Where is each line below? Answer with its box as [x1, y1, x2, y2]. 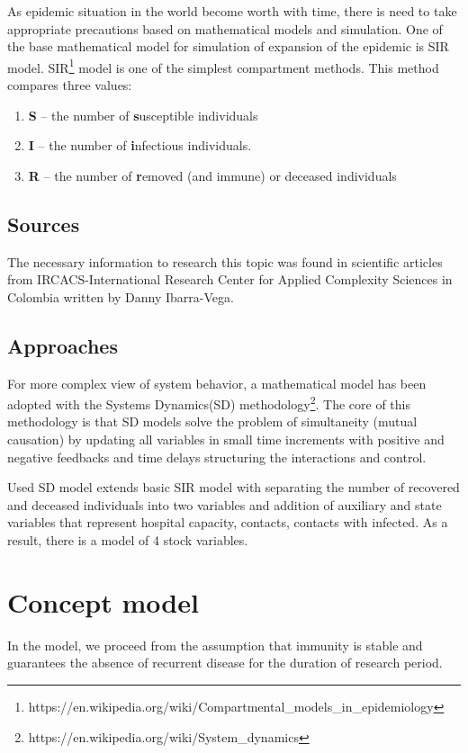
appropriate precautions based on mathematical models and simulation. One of [7, 19, 443, 38]
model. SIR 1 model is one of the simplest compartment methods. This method [7, 55, 439, 76]
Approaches [7, 331, 118, 359]
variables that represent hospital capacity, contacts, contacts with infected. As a [7, 513, 448, 532]
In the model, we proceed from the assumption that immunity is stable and [7, 635, 423, 654]
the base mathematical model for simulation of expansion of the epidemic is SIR [7, 37, 449, 56]
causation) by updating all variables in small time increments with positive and [7, 430, 445, 449]
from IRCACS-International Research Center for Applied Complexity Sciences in [7, 270, 453, 289]
